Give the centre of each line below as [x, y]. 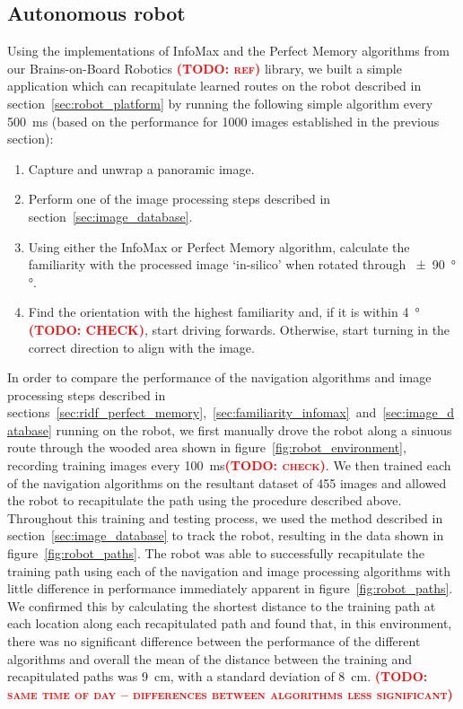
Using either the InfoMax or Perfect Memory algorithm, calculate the [219, 246]
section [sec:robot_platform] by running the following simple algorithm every [220, 103]
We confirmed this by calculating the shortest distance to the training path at [222, 605]
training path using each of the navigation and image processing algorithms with [229, 570]
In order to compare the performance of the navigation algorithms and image [219, 377]
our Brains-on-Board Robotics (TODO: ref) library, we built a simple [205, 68]
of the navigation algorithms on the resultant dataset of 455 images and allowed [227, 482]
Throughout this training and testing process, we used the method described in [225, 517]
